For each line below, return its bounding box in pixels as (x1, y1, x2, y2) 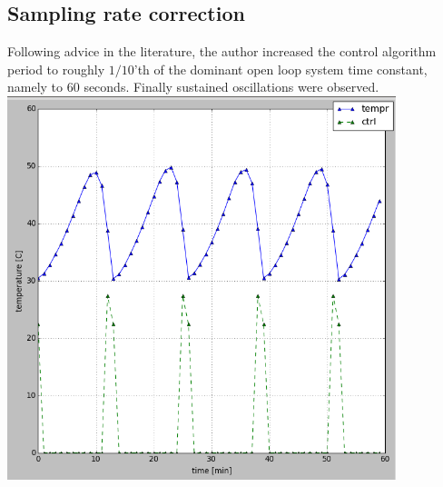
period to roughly (7, 59, 105, 78)
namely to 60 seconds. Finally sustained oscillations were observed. (7, 77, 379, 96)
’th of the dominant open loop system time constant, (133, 59, 428, 78)
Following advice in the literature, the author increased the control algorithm (7, 42, 437, 61)
